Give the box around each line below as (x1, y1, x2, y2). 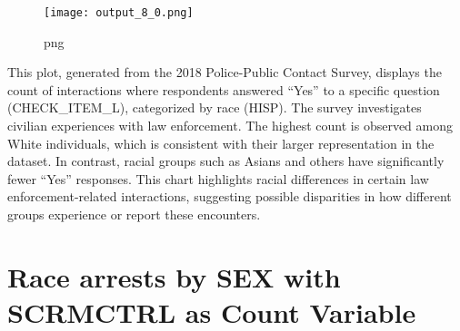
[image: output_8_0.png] (44, 6, 194, 19)
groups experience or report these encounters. (7, 205, 261, 223)
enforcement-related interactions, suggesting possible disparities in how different (7, 187, 452, 206)
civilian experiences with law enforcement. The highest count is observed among (7, 116, 453, 135)
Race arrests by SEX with (7, 258, 341, 295)
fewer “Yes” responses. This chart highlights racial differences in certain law (7, 169, 429, 188)
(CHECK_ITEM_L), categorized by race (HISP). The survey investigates (7, 98, 422, 117)
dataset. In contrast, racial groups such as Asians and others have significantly (7, 151, 445, 170)
